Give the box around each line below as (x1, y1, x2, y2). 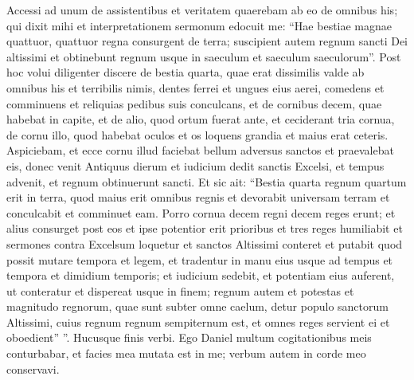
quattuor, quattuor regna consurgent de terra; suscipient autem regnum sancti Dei (6, 33, 408, 49)
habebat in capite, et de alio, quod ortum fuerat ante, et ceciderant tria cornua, (6, 111, 395, 127)
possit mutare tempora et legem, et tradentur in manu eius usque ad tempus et (6, 251, 393, 268)
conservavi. (6, 360, 60, 377)
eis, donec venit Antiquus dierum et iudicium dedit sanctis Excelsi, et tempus (6, 157, 385, 174)
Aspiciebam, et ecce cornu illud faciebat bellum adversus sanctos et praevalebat (6, 142, 394, 159)
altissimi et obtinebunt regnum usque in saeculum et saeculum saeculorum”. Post (6, 48, 401, 65)
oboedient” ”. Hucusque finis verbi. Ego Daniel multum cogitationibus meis (6, 329, 372, 346)
